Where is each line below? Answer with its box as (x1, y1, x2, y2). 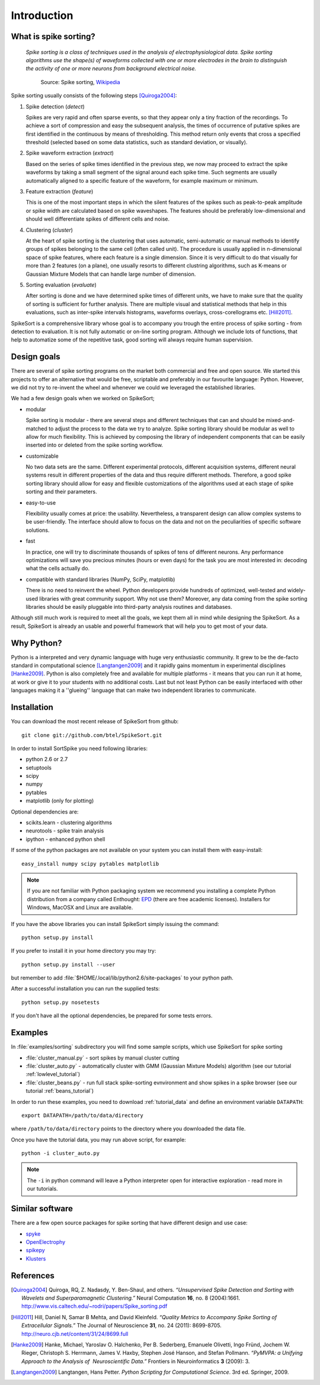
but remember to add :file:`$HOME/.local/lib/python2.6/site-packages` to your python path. (11, 974, 233, 981)
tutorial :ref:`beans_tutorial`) (25, 1087, 94, 1094)
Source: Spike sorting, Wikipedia (40, 78, 121, 85)
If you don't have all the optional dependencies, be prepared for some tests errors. (11, 1012, 213, 1019)
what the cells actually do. (25, 565, 90, 572)
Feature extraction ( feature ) (25, 188, 94, 195)
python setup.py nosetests (21, 999, 100, 1006)
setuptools (25, 764, 52, 771)
